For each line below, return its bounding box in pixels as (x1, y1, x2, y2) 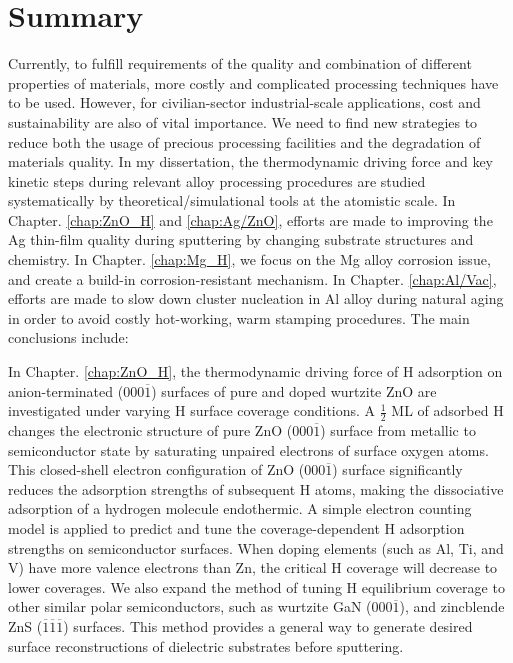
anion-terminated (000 (8, 380, 145, 401)
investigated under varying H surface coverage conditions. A (8, 400, 376, 421)
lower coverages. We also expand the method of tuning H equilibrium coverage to (8, 576, 505, 597)
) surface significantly (332, 459, 463, 480)
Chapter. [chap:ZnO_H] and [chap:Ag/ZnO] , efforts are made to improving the (8, 209, 493, 230)
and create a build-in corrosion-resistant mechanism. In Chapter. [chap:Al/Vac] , (8, 268, 497, 289)
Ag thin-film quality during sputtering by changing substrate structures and (8, 229, 474, 250)
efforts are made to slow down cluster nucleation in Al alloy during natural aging (8, 288, 504, 309)
